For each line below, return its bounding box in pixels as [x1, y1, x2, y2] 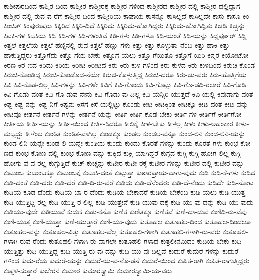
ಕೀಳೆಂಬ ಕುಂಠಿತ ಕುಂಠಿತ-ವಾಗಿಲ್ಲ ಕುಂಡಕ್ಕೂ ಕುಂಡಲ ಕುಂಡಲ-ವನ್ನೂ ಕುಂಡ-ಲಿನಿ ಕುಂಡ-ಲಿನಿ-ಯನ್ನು [25, 128, 246, 138]
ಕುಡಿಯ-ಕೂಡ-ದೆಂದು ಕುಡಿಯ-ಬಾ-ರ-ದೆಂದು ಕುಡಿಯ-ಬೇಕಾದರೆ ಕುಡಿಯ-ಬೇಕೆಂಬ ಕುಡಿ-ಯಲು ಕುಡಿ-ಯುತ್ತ [4, 187, 246, 197]
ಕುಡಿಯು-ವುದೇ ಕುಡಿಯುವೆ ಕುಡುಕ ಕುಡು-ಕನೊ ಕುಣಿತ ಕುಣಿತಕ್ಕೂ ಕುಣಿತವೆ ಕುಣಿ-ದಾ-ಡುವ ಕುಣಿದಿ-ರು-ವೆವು [4, 206, 247, 217]
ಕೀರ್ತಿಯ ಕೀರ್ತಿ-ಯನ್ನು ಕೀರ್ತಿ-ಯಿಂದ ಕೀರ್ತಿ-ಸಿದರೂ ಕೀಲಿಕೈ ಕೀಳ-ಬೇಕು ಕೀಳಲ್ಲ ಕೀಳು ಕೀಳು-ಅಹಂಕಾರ [4, 118, 233, 129]
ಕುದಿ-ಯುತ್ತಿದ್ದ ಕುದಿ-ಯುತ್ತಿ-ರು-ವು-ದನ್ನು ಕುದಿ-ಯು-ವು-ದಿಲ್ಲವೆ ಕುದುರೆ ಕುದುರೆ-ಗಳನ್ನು [26, 245, 220, 256]
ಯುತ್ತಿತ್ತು [4, 245, 25, 256]
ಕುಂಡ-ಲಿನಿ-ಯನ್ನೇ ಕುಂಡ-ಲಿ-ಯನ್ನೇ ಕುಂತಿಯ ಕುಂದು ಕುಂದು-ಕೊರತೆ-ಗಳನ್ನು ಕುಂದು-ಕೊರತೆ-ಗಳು [4, 138, 223, 148]
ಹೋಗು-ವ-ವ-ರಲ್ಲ [4, 157, 47, 168]
